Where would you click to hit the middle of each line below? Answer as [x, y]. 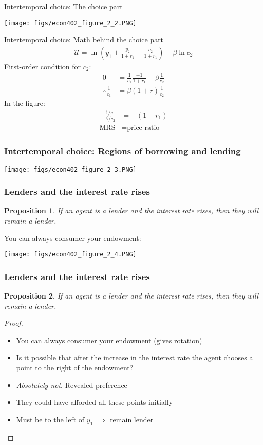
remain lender [132, 419]
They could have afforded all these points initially [95, 402]
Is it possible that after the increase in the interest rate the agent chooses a [135, 357]
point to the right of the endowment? [75, 368]
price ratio [143, 128]
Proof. [14, 323]
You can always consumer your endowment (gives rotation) [109, 340]
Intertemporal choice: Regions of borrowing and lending [123, 151]
